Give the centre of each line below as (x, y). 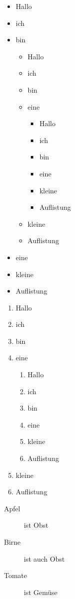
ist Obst (36, 525)
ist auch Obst (44, 558)
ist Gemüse (41, 592)
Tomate (16, 575)
